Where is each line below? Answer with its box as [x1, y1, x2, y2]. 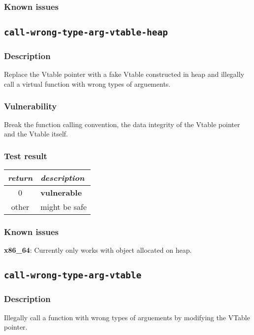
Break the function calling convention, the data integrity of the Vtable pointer [4, 119, 240, 129]
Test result [4, 149, 47, 162]
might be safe [40, 201, 87, 213]
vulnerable [40, 187, 82, 199]
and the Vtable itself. [4, 129, 68, 139]
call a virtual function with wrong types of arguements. [4, 79, 171, 89]
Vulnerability [4, 100, 57, 112]
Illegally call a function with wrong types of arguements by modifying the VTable [4, 312, 250, 322]
